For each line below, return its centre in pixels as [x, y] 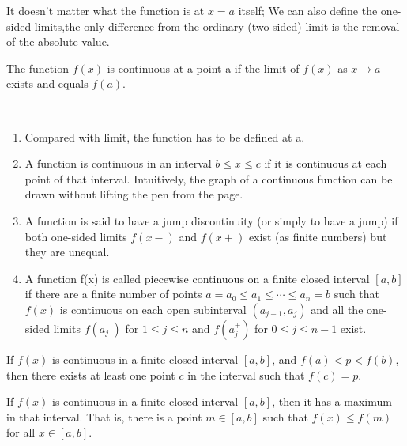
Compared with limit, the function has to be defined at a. [165, 136]
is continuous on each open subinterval [153, 309]
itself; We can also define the [308, 10]
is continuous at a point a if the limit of [203, 68]
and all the [337, 309]
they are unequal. [67, 252]
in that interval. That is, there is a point [104, 416]
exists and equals [47, 83]
